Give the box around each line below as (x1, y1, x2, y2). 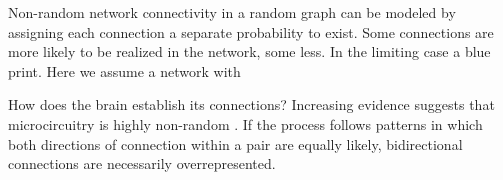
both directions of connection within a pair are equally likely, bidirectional (8, 133, 463, 154)
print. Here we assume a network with (8, 60, 241, 81)
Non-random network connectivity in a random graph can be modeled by (8, 2, 456, 22)
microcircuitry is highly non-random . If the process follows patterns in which (8, 113, 483, 134)
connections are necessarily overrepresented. (8, 153, 276, 174)
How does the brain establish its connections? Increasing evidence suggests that (8, 94, 495, 115)
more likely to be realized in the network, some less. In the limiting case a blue (8, 41, 491, 62)
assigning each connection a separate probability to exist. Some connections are (8, 21, 494, 42)
